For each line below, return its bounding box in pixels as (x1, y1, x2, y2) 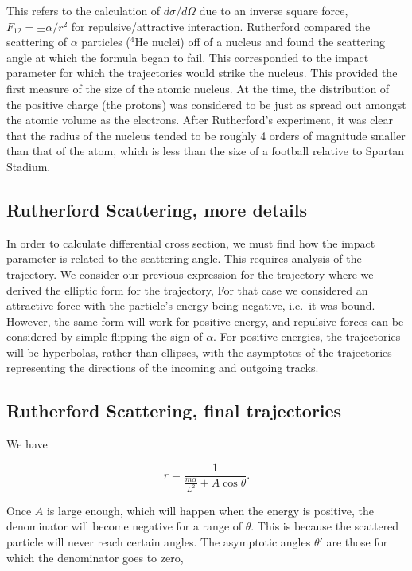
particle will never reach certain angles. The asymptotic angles (6, 534, 311, 549)
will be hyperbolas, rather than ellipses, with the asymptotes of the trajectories (6, 343, 392, 360)
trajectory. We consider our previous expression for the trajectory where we (6, 265, 374, 282)
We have (6, 436, 48, 452)
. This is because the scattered (251, 518, 399, 534)
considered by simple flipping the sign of (6, 328, 203, 345)
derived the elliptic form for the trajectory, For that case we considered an (6, 281, 368, 298)
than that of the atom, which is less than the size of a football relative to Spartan (6, 143, 405, 159)
